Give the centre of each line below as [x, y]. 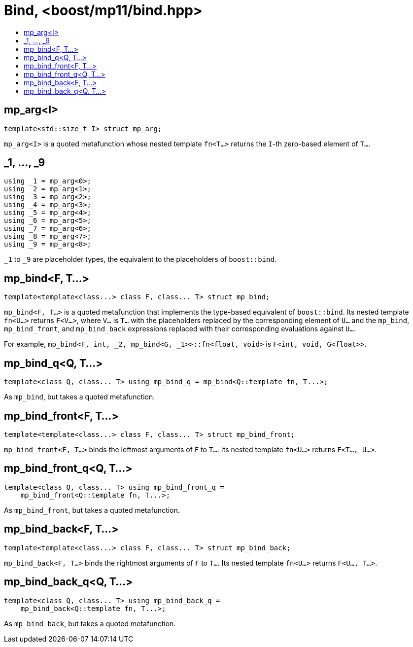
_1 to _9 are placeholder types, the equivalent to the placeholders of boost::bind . [140, 259]
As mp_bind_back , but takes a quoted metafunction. [90, 623]
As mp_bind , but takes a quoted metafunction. [80, 397]
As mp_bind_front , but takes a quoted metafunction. [92, 510]
